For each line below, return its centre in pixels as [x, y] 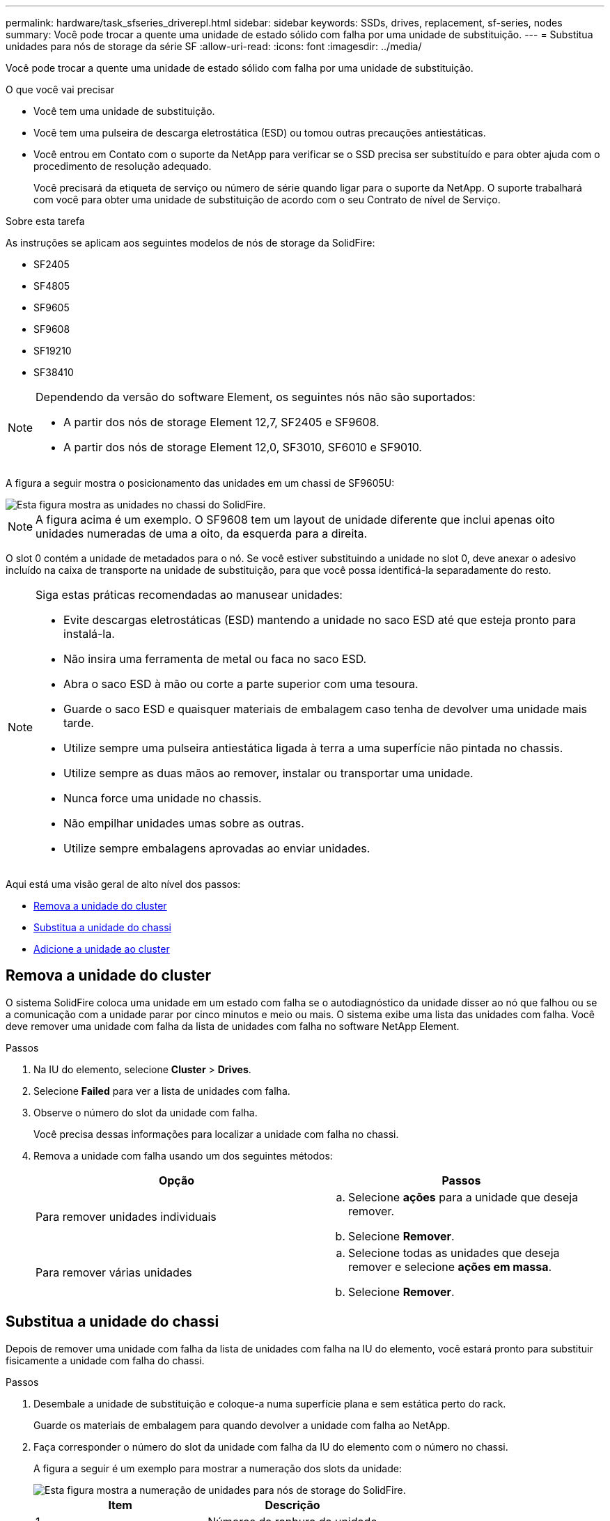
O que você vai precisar [60, 89]
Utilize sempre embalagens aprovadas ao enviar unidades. [217, 848]
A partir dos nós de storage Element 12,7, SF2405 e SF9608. [221, 422]
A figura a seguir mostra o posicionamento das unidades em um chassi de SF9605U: [200, 483]
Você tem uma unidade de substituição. [124, 111]
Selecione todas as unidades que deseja [454, 1253]
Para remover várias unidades [114, 1272]
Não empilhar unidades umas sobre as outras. [184, 823]
